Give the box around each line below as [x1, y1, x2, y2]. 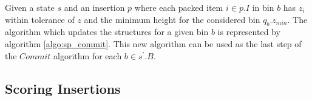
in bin [252, 1, 274, 13]
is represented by [217, 25, 280, 38]
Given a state [5, 1, 55, 13]
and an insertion [64, 1, 125, 13]
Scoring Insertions [5, 79, 121, 97]
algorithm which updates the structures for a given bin [5, 25, 209, 38]
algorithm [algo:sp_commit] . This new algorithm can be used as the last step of [5, 37, 302, 50]
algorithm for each [53, 49, 122, 62]
